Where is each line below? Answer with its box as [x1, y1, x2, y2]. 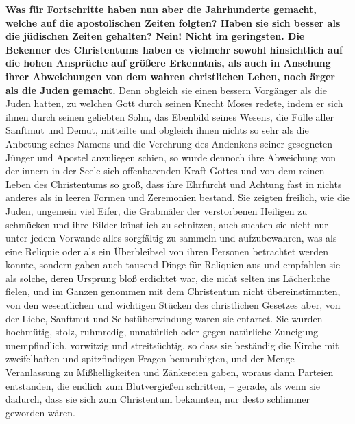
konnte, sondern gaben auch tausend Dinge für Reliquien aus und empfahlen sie [5, 257, 341, 272]
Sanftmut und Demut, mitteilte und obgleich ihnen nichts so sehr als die [5, 123, 309, 137]
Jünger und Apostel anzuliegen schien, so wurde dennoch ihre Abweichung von [5, 150, 336, 164]
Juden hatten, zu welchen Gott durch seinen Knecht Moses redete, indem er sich [5, 96, 343, 110]
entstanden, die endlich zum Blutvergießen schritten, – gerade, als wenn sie [5, 378, 321, 392]
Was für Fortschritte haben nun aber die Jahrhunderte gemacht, [5, 2, 317, 16]
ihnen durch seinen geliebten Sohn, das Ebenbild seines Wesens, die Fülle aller [5, 109, 334, 123]
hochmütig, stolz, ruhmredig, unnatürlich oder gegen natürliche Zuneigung [5, 325, 319, 339]
